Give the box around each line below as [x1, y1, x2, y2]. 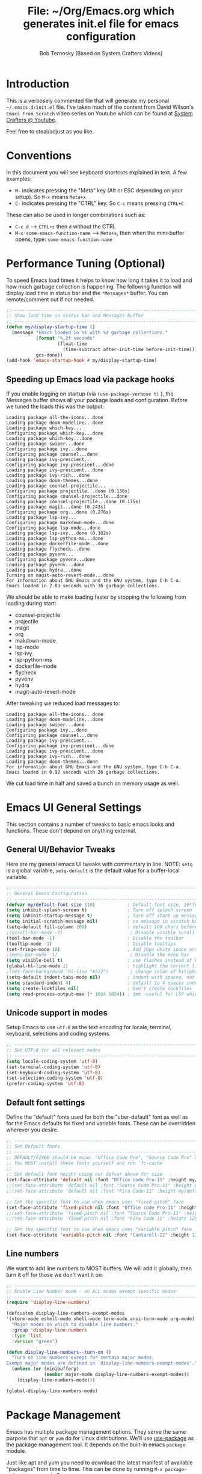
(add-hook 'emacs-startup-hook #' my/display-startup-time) [6, 358, 158, 364]
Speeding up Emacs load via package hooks [6, 374, 175, 384]
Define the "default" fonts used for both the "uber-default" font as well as [6, 1113, 188, 1121]
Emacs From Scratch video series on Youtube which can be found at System [6, 109, 194, 117]
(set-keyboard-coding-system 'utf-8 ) [6, 1069, 101, 1075]
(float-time [57, 341, 87, 347]
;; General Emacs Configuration [6, 890, 87, 896]
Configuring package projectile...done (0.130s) [6, 488, 130, 494]
